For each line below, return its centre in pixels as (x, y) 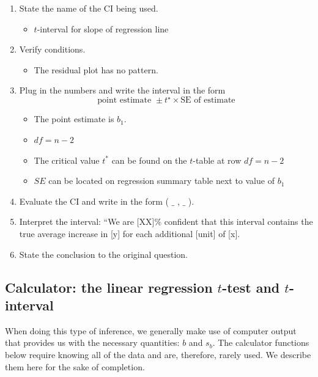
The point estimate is (74, 119)
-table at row (217, 160)
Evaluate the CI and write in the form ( (94, 201)
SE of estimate (208, 101)
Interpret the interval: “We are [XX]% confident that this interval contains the (166, 221)
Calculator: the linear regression (109, 287)
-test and (251, 287)
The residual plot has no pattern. (96, 69)
